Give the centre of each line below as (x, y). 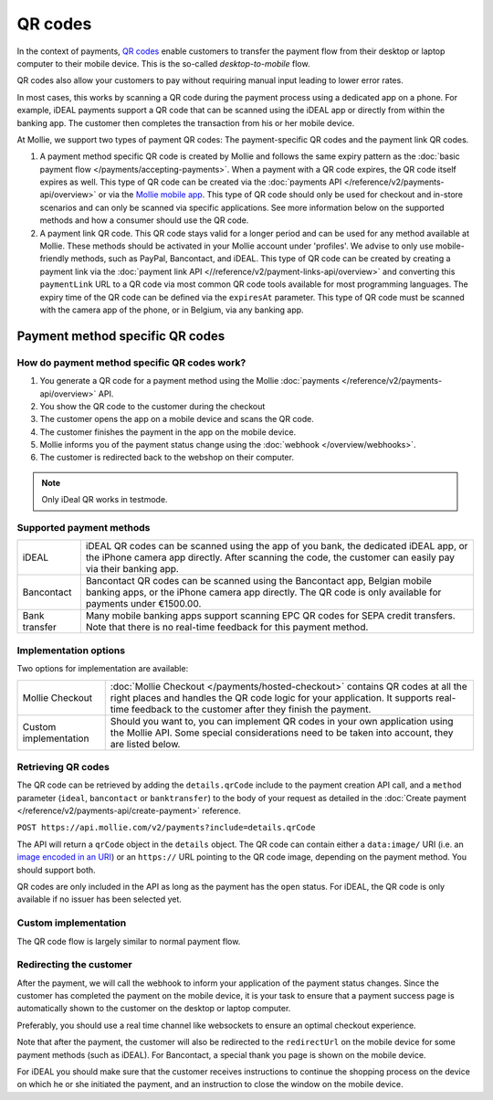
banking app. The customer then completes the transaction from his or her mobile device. (186, 122)
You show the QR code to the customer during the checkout (152, 406)
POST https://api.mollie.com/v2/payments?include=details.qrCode (166, 828)
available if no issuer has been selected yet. (100, 899)
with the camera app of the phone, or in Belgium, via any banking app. (172, 310)
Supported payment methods (84, 528)
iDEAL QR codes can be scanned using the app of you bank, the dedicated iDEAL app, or (277, 546)
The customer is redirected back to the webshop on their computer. (167, 458)
